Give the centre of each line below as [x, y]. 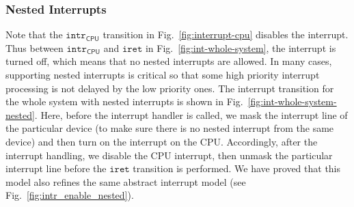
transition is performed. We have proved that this [237, 168]
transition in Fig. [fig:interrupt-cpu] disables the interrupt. [226, 34]
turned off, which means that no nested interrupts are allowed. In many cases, [169, 61]
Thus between [35, 47]
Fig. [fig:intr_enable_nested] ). [70, 195]
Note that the [34, 34]
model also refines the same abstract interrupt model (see [126, 181]
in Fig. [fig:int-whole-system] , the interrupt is [241, 47]
